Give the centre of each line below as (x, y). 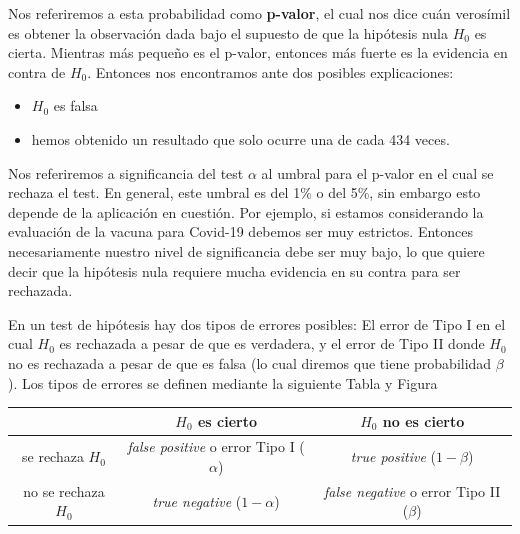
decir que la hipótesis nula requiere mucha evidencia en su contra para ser (234, 270)
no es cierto (423, 420)
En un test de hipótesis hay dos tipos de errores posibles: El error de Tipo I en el (257, 323)
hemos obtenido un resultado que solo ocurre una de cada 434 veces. (240, 138)
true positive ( (393, 456)
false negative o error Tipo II (412, 490)
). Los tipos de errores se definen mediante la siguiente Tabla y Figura (223, 382)
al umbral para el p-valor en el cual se (377, 172)
